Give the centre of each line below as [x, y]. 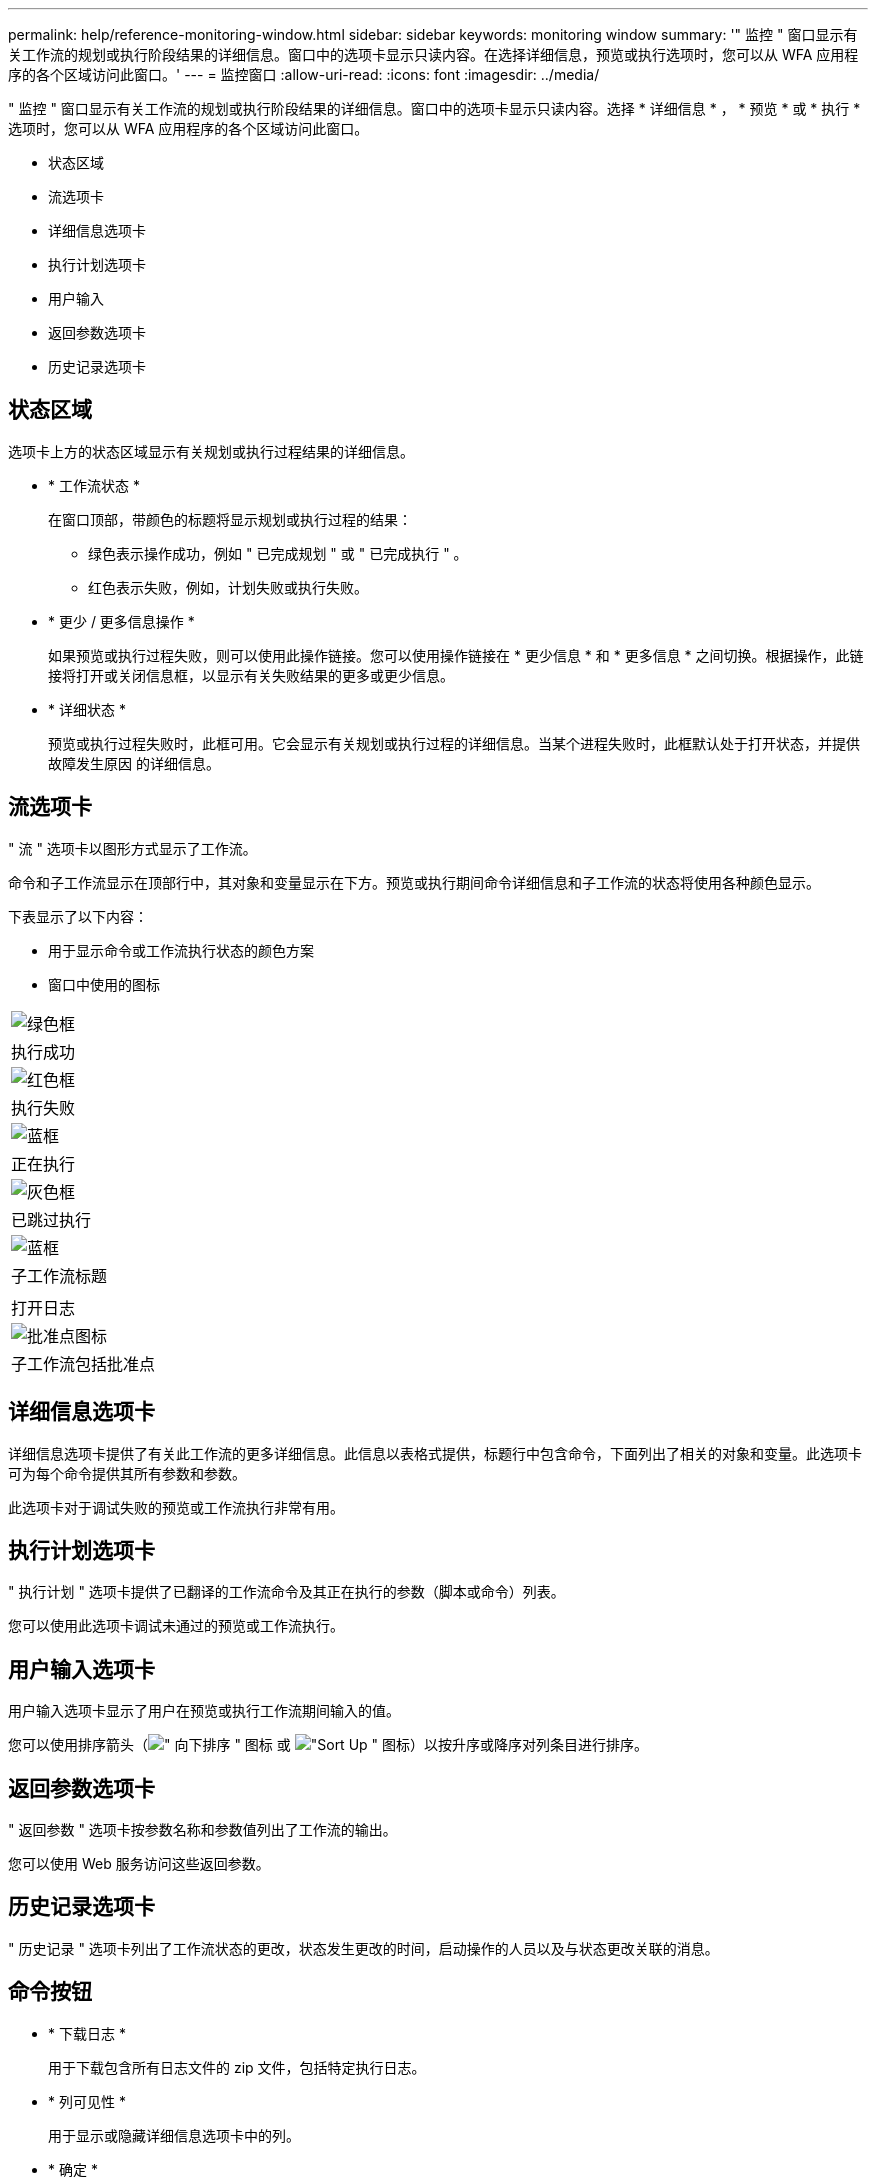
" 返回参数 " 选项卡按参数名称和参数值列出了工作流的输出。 [202, 1830]
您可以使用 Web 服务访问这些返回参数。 [139, 1864]
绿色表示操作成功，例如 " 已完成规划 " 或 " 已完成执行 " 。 [278, 553]
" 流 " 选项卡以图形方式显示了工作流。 [132, 848]
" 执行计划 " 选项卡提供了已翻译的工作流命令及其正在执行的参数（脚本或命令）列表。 [286, 1592]
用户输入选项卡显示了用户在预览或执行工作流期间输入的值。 [204, 1711]
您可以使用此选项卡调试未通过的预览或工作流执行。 [176, 1626]
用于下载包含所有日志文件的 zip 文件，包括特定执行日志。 [237, 2067]
